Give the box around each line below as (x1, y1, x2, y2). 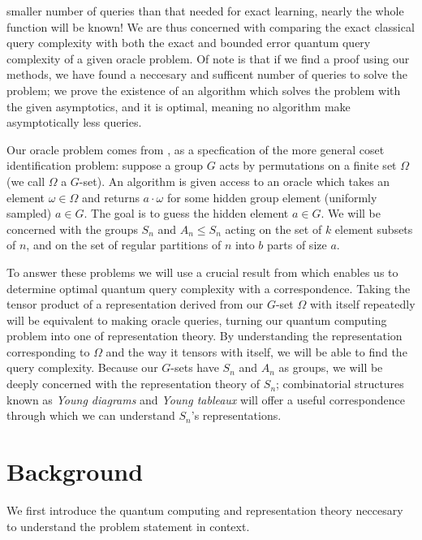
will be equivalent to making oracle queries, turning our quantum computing (6, 311, 387, 328)
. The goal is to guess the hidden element (84, 205, 289, 222)
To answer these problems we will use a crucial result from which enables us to (6, 263, 398, 280)
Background (6, 455, 144, 488)
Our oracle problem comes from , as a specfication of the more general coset (6, 140, 385, 158)
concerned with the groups (6, 220, 138, 237)
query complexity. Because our (6, 359, 158, 376)
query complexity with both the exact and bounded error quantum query (6, 34, 371, 51)
